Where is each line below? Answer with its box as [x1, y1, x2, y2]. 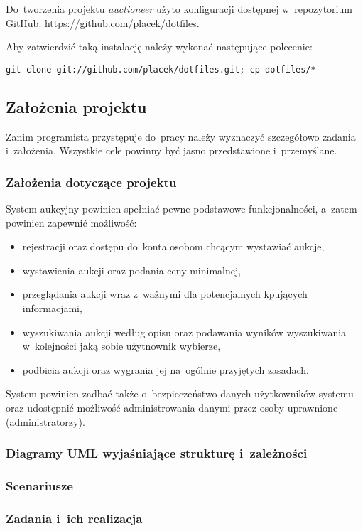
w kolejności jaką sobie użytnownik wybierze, [22, 338, 221, 353]
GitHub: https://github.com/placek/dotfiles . [6, 15, 200, 30]
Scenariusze [6, 476, 73, 494]
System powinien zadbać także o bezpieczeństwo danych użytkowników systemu [6, 386, 354, 401]
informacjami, [22, 301, 82, 316]
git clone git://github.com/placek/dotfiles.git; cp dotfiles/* [6, 64, 316, 75]
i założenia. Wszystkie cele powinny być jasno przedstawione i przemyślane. [6, 143, 337, 158]
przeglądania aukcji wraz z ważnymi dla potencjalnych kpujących [22, 286, 308, 301]
